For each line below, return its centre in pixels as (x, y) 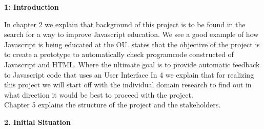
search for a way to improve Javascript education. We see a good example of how (131, 34)
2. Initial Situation (37, 122)
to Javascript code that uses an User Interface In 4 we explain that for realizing (129, 74)
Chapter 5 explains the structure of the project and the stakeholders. (113, 105)
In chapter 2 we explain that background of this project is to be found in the (125, 24)
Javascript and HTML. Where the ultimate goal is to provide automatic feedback (132, 64)
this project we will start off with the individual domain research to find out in (128, 85)
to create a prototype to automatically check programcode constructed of (119, 54)
